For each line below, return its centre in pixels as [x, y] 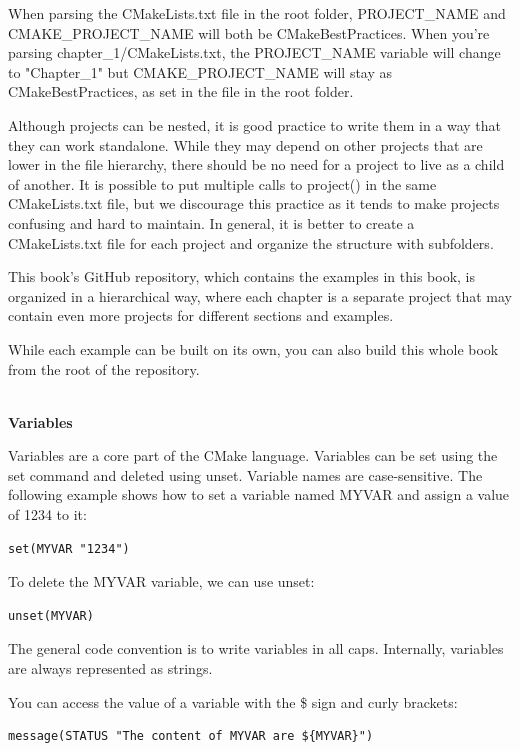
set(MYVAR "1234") [69, 548]
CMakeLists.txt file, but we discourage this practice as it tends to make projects [254, 203]
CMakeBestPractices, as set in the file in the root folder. [181, 91]
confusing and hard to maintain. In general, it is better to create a [211, 222]
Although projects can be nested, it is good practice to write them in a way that [255, 124]
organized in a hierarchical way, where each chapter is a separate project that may [260, 295]
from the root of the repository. [104, 368]
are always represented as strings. [110, 668]
